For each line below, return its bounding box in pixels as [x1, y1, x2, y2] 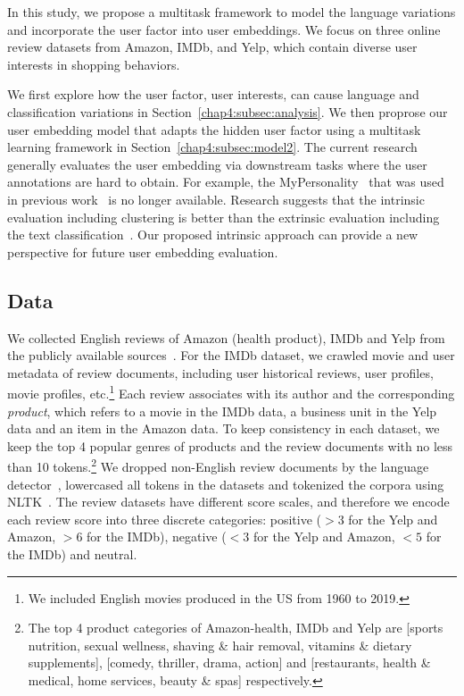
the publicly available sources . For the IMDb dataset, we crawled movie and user [7, 346, 455, 365]
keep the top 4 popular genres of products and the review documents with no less [7, 436, 453, 455]
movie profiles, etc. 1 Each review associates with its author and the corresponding [7, 382, 455, 402]
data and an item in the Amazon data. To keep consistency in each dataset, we [7, 419, 440, 438]
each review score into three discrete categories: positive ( [7, 509, 321, 528]
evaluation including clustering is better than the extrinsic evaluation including [7, 207, 440, 226]
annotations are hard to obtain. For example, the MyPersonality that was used [7, 172, 444, 191]
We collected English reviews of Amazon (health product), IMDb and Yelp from [7, 328, 445, 347]
